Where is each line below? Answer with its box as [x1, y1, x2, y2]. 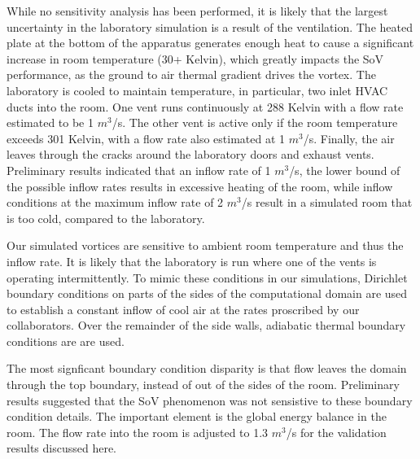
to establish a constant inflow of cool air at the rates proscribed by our [7, 300, 360, 317]
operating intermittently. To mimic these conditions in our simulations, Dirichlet [7, 269, 408, 286]
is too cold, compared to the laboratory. [7, 209, 205, 226]
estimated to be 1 [7, 114, 94, 131]
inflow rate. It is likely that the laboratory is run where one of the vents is [7, 252, 377, 269]
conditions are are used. [7, 332, 125, 349]
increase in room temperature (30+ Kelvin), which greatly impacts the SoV [7, 50, 384, 67]
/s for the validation [286, 423, 387, 440]
